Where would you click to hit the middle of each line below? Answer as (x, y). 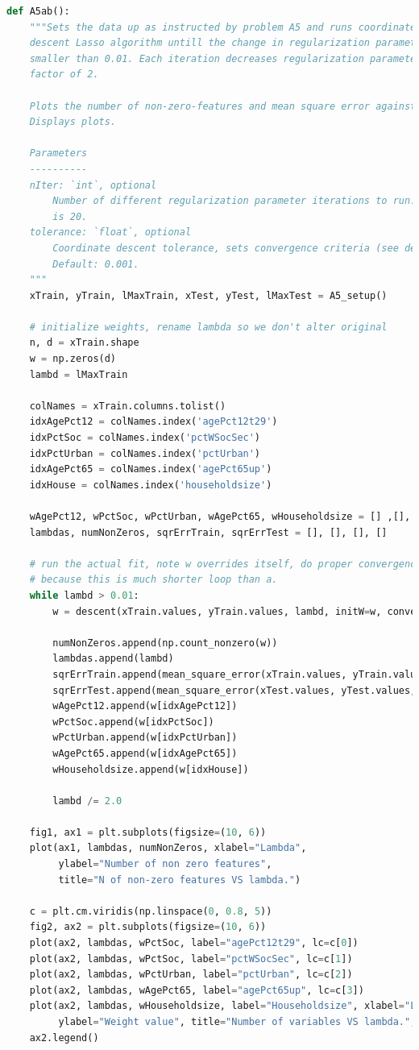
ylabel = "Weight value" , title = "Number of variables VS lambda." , (237, 1022)
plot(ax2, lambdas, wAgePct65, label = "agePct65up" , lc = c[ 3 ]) (197, 990)
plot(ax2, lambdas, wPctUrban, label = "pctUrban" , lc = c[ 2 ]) (191, 975)
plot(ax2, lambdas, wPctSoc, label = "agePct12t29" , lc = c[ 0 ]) (194, 943)
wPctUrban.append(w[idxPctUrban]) (145, 738)
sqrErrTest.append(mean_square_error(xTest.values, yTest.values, (234, 690)
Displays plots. (73, 122)
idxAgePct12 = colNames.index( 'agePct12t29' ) (153, 422)
